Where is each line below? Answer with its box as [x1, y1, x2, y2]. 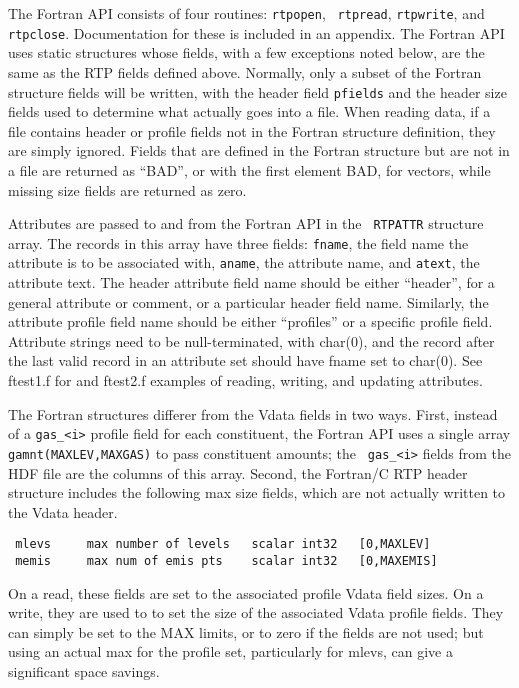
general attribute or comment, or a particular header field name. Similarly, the [8, 291, 489, 312]
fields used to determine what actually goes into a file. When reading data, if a [8, 101, 491, 122]
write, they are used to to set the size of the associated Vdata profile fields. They [8, 602, 504, 623]
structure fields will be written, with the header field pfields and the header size [8, 81, 507, 102]
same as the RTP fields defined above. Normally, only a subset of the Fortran [8, 61, 482, 82]
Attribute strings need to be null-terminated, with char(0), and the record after [8, 330, 495, 351]
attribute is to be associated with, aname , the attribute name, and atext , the [8, 252, 480, 273]
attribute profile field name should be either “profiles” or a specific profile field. [8, 311, 493, 332]
